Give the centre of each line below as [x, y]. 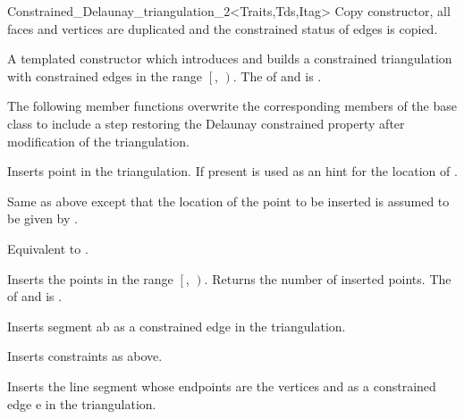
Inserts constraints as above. [85, 356]
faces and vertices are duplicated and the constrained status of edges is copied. [223, 28]
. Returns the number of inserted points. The [328, 278]
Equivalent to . [48, 248]
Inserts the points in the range [90, 278]
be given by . [42, 218]
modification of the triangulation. [98, 141]
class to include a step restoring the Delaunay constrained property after [206, 123]
